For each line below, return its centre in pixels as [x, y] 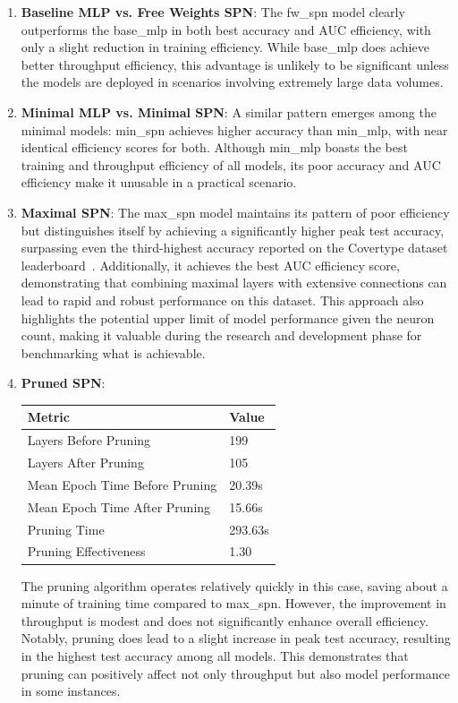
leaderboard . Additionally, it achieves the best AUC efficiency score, [210, 265]
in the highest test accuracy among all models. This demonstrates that [215, 655]
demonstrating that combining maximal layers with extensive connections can [234, 283]
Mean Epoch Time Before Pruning [122, 484]
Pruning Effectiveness [86, 551]
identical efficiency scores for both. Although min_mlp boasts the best [214, 147]
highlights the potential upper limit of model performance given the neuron [228, 317]
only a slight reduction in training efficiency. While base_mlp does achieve [225, 47]
